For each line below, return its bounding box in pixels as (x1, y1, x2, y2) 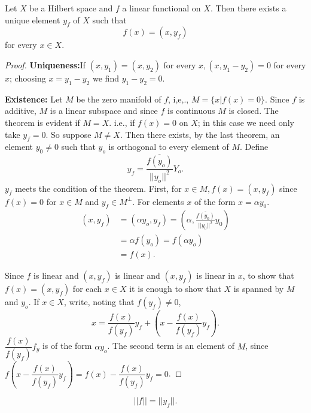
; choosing (10, 71, 46, 84)
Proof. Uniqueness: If (5, 58, 86, 71)
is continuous (167, 104, 215, 117)
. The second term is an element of (107, 339, 235, 352)
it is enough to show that (129, 282, 221, 295)
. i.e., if (109, 116, 135, 128)
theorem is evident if (5, 116, 80, 128)
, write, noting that (63, 296, 135, 308)
